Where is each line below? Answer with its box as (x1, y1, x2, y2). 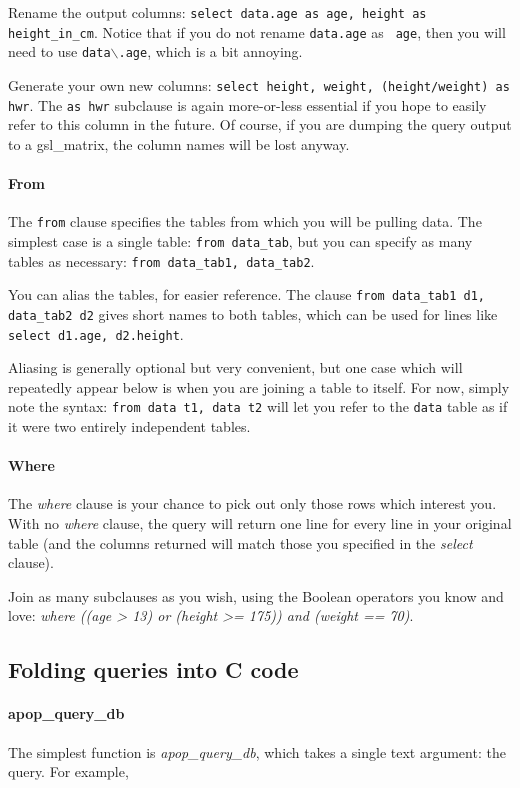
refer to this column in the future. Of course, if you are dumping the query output (8, 114, 512, 135)
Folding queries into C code (8, 654, 299, 685)
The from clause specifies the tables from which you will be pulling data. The (8, 211, 482, 232)
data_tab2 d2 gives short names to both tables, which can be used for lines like (8, 303, 498, 324)
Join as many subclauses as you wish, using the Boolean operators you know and (8, 585, 504, 606)
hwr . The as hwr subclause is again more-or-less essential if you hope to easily (8, 94, 487, 115)
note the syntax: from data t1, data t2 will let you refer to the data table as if (8, 396, 508, 417)
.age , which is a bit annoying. (118, 41, 303, 62)
